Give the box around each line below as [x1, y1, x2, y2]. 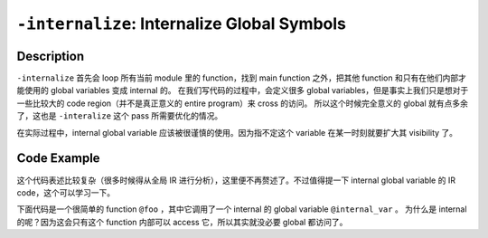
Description [16, 48, 85, 63]
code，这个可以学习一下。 [16, 186, 116, 198]
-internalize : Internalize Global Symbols [16, 14, 347, 33]
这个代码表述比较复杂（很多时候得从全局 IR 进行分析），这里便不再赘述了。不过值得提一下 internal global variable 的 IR [16, 175, 456, 186]
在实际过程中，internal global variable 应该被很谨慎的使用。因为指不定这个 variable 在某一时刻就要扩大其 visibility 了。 [16, 127, 458, 138]
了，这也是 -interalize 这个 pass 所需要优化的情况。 [16, 110, 223, 121]
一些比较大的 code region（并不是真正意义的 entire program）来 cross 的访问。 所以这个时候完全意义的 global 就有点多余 [16, 98, 469, 109]
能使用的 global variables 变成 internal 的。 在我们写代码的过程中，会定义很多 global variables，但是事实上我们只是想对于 [16, 85, 469, 96]
